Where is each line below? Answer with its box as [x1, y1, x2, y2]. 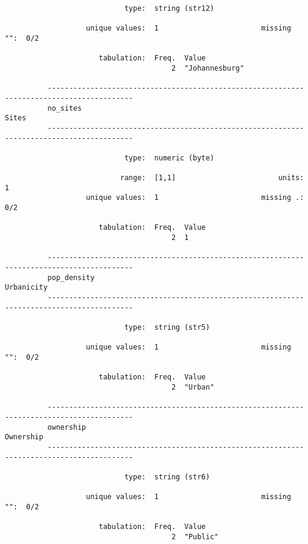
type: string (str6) [124, 472, 210, 481]
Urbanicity [5, 283, 48, 292]
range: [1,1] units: [120, 174, 304, 183]
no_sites [47, 104, 82, 113]
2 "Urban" [171, 382, 214, 391]
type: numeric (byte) [124, 153, 214, 162]
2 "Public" [171, 532, 218, 541]
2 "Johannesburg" [171, 63, 244, 72]
